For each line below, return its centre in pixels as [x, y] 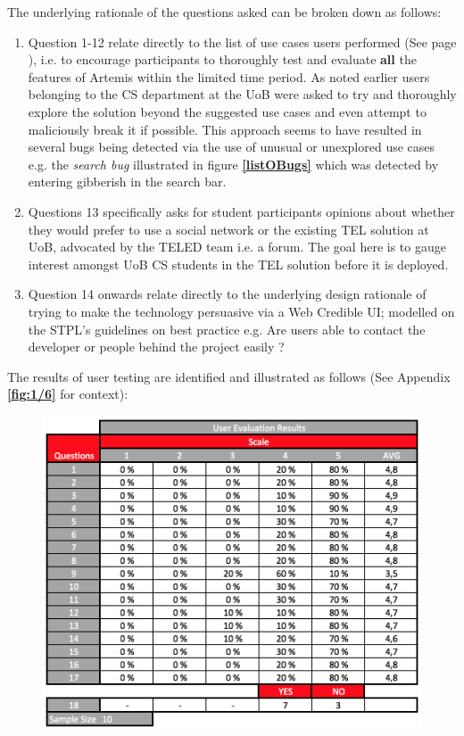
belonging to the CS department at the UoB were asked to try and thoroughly [242, 94]
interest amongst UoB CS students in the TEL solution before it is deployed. [238, 264]
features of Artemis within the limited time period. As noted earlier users [229, 76]
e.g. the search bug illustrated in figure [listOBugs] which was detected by [233, 164]
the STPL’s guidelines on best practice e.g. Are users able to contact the [227, 329]
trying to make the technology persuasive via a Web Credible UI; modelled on [241, 311]
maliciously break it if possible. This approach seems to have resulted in [225, 129]
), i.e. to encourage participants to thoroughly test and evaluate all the [222, 59]
